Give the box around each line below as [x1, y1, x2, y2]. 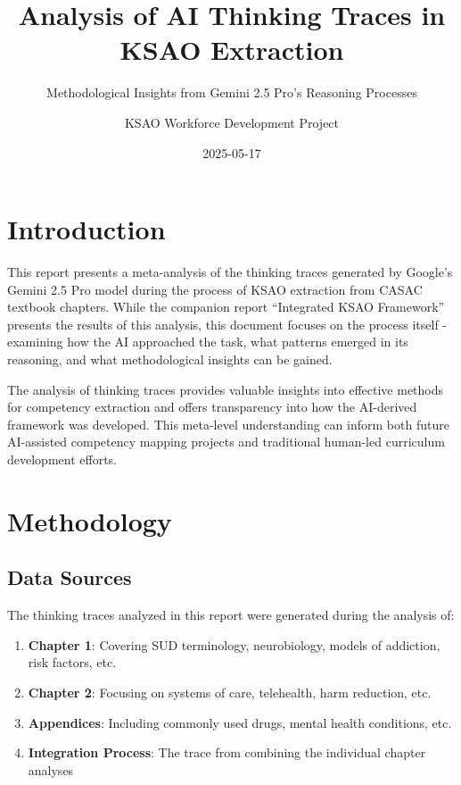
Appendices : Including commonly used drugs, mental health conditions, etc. [28, 713, 452, 731]
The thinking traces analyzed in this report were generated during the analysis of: [7, 605, 455, 624]
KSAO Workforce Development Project [124, 113, 340, 131]
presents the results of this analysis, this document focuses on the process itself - [7, 314, 448, 333]
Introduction [7, 211, 166, 247]
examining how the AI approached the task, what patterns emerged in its [7, 332, 408, 351]
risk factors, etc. [28, 653, 117, 672]
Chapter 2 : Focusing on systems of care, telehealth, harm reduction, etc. [28, 682, 432, 701]
